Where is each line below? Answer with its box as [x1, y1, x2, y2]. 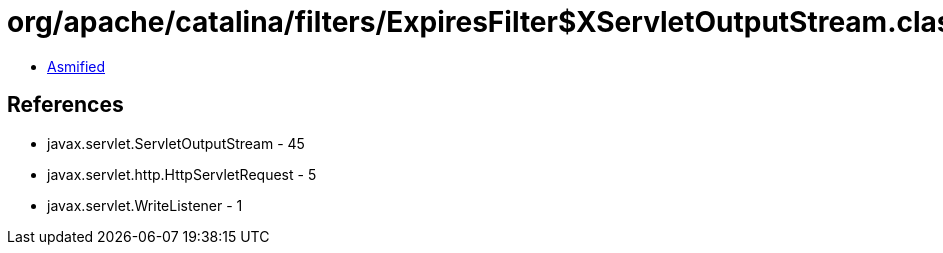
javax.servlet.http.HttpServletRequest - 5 [47, 165, 317, 183]
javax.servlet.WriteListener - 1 [47, 196, 243, 214]
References [7, 92, 124, 118]
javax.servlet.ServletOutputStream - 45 [47, 134, 305, 152]
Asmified [47, 57, 106, 75]
